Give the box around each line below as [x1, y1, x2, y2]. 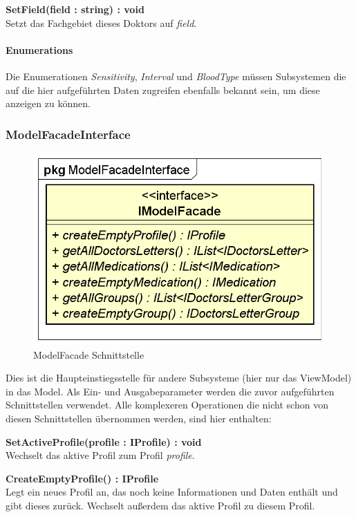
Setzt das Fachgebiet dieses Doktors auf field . [6, 15, 197, 30]
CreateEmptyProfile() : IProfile [6, 471, 159, 485]
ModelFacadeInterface [6, 125, 131, 142]
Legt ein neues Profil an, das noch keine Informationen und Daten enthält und [6, 485, 338, 499]
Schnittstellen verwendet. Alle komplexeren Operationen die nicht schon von [6, 397, 328, 412]
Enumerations [6, 42, 73, 57]
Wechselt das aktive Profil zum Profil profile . [6, 448, 195, 462]
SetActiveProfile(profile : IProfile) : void [6, 434, 202, 449]
